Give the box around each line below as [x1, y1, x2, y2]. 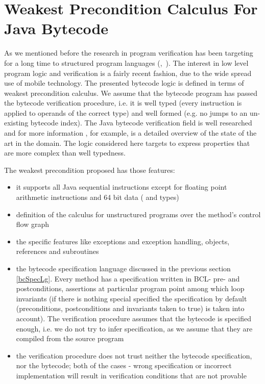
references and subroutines [16, 246, 99, 257]
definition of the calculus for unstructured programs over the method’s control [16, 209, 261, 219]
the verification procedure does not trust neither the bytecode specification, [16, 350, 252, 361]
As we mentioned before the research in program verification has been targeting [4, 47, 253, 58]
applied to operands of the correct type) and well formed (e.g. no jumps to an [4, 107, 248, 118]
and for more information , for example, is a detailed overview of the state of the [4, 127, 257, 138]
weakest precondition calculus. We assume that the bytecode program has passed [4, 87, 258, 98]
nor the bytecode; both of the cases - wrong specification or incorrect [16, 360, 232, 371]
